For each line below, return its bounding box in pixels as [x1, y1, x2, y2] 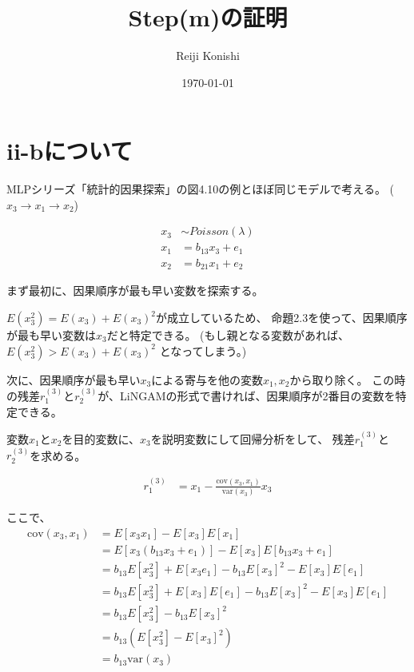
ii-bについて [6, 134, 133, 167]
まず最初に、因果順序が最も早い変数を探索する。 [6, 282, 264, 299]
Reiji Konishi [176, 47, 240, 64]
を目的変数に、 [62, 431, 140, 447]
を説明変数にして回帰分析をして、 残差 [150, 431, 355, 447]
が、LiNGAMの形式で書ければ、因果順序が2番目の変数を [98, 388, 396, 404]
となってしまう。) [159, 342, 247, 359]
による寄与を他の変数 [151, 371, 263, 388]
